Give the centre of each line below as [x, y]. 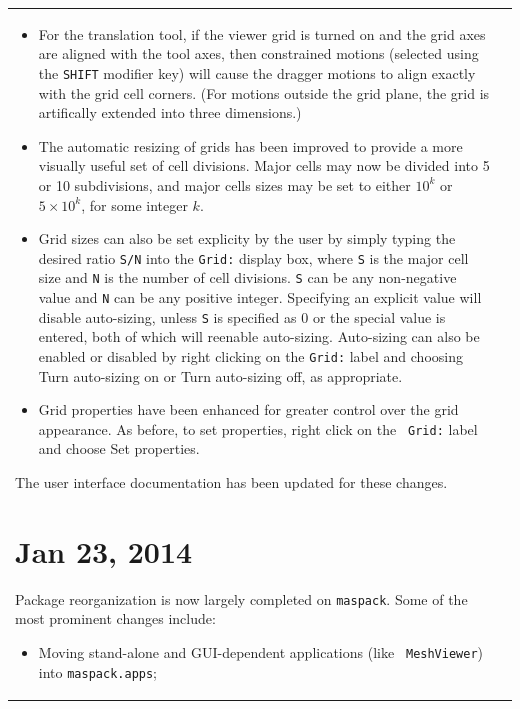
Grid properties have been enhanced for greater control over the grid [248, 409]
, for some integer [134, 204]
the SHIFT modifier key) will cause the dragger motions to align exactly [257, 72]
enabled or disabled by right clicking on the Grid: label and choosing [250, 355]
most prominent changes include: [115, 618]
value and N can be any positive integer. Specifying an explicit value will [260, 297]
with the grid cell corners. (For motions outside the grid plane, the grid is [264, 92]
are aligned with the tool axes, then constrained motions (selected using [258, 53]
